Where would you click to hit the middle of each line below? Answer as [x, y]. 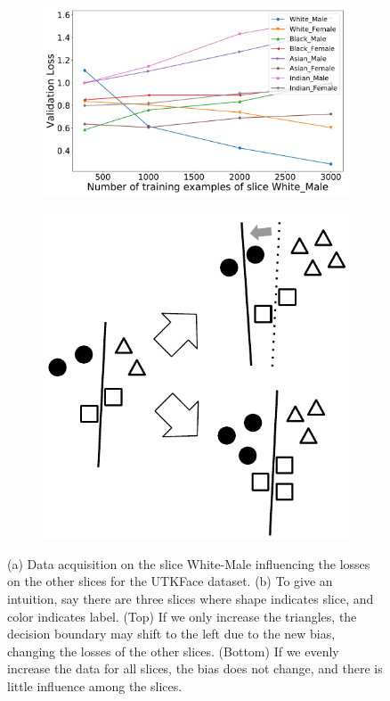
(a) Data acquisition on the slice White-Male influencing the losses [189, 563]
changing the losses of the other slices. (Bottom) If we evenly [173, 651]
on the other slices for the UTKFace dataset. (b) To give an [170, 581]
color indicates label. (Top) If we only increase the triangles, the [182, 616]
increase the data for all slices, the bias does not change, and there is [195, 668]
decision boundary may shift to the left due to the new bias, [171, 634]
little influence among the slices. [95, 686]
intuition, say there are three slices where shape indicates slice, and [191, 599]
